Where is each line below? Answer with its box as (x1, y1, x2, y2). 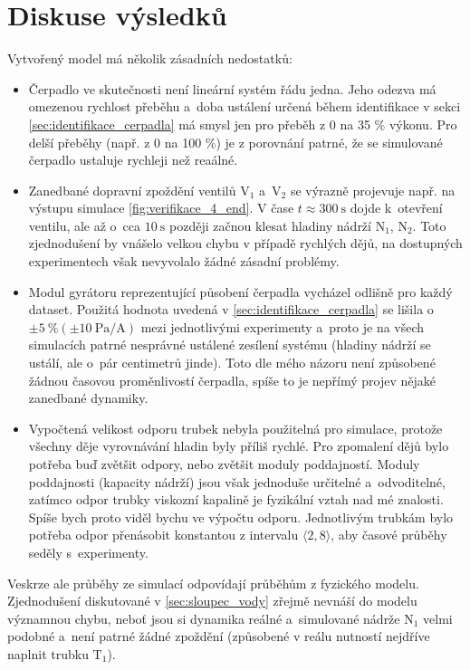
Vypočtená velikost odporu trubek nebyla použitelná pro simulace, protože (28, 418, 443, 437)
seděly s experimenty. (28, 542, 149, 561)
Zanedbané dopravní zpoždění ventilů (28, 180, 236, 199)
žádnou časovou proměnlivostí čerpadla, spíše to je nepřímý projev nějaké (28, 370, 436, 389)
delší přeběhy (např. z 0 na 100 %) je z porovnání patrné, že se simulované (28, 132, 443, 151)
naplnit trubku (7, 644, 89, 663)
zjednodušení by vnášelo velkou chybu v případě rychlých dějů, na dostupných (28, 234, 463, 253)
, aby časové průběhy (331, 525, 447, 544)
